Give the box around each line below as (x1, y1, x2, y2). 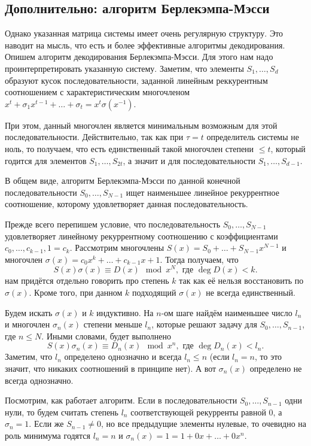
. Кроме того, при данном (29, 286, 123, 298)
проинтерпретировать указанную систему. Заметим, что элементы (5, 62, 244, 74)
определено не (249, 362, 302, 374)
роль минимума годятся (5, 429, 90, 441)
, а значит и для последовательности (123, 154, 256, 166)
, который (270, 142, 306, 154)
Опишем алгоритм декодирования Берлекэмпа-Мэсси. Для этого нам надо (5, 50, 273, 63)
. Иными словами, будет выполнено (41, 329, 172, 342)
